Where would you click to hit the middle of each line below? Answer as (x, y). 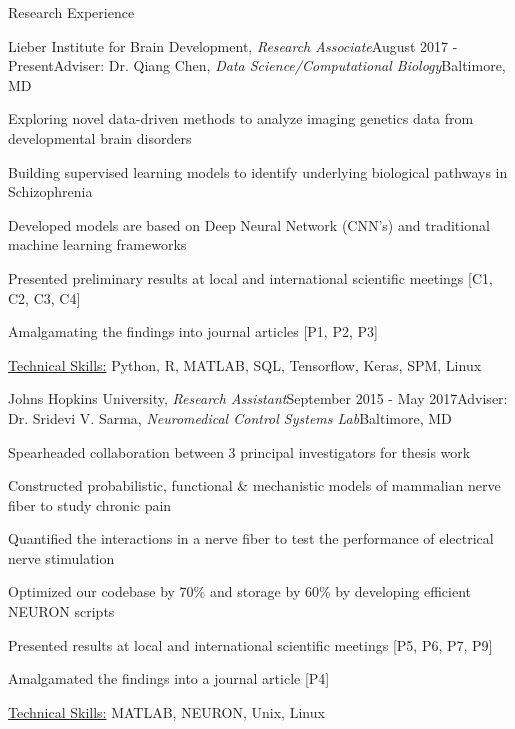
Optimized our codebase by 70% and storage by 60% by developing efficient (239, 591)
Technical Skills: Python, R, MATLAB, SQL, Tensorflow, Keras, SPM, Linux (245, 364)
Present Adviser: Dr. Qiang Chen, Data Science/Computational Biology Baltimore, (257, 65)
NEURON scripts (61, 611)
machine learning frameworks (97, 244)
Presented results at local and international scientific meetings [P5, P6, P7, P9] (250, 644)
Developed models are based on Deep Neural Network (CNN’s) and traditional (249, 224)
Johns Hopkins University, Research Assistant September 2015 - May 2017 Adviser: (258, 398)
